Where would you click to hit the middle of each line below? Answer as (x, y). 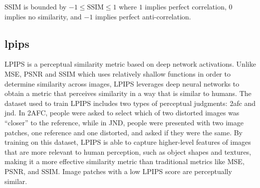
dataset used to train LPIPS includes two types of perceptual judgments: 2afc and (130, 103)
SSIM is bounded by (36, 6)
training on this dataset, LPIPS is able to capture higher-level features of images (128, 142)
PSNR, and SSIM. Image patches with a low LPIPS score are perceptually (118, 171)
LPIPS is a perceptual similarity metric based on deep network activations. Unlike (130, 64)
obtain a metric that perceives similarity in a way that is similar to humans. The (128, 93)
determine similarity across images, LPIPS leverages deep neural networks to (122, 83)
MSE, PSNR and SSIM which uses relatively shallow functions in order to (118, 73)
